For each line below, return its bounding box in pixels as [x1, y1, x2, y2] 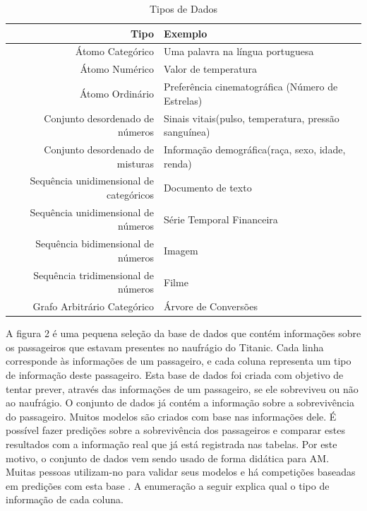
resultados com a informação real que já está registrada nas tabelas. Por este [6, 437, 337, 452]
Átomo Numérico [80, 61, 155, 76]
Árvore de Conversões [164, 299, 258, 314]
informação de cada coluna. [6, 492, 124, 507]
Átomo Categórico [75, 44, 155, 59]
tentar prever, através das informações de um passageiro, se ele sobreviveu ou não [6, 381, 359, 396]
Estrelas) [164, 93, 203, 107]
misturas [116, 155, 155, 170]
